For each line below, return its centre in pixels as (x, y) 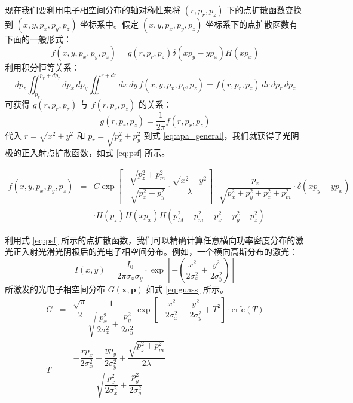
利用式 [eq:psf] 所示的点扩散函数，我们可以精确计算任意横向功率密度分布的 (150, 239)
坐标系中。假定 (110, 24)
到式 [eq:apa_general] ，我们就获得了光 (217, 135)
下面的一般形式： (38, 39)
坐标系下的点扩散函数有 (252, 24)
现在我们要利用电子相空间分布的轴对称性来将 (93, 10)
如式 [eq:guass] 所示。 (187, 289)
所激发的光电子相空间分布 (55, 289)
